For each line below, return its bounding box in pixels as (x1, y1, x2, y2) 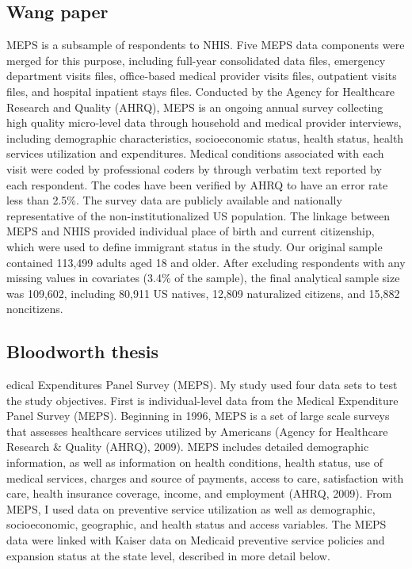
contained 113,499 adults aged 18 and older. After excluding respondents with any (6, 254, 406, 270)
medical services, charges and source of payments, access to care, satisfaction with (6, 469, 404, 486)
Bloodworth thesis (6, 339, 159, 364)
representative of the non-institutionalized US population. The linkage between (6, 207, 391, 223)
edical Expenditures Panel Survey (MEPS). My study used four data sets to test (6, 376, 398, 393)
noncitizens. (6, 300, 63, 317)
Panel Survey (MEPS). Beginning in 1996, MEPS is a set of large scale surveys (6, 407, 390, 424)
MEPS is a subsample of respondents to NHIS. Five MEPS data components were (6, 36, 405, 53)
